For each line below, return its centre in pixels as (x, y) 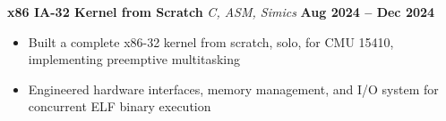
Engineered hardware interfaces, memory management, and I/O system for (233, 89)
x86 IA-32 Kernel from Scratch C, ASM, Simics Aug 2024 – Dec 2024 (221, 12)
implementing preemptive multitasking (134, 59)
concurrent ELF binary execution (120, 106)
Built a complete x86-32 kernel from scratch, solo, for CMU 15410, (211, 41)
